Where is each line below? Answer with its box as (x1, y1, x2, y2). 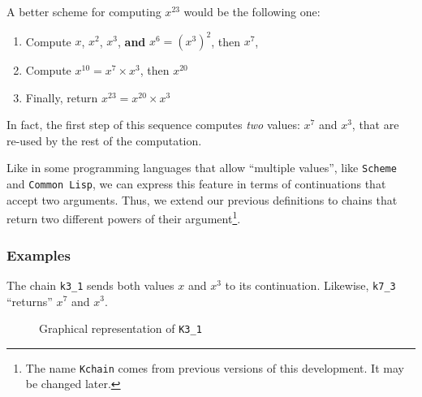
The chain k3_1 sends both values (6, 276, 174, 293)
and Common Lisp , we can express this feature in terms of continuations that (6, 175, 386, 192)
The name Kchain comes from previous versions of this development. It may (25, 359, 404, 376)
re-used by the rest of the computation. (6, 132, 202, 149)
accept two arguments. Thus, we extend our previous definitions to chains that (6, 191, 398, 208)
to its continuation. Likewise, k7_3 (225, 276, 396, 293)
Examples (6, 244, 71, 265)
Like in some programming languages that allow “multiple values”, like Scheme (6, 159, 397, 176)
